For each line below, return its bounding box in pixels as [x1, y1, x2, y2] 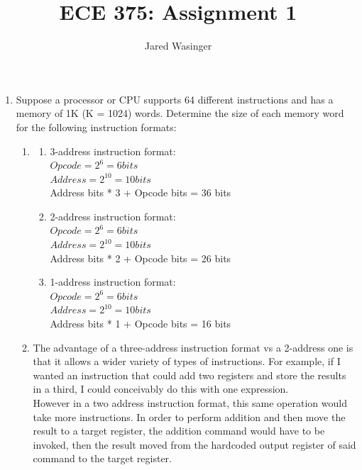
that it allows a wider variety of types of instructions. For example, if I [33, 354, 341, 369]
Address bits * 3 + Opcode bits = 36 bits [50, 185, 231, 200]
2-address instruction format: [50, 208, 176, 223]
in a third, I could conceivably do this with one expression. [33, 381, 289, 396]
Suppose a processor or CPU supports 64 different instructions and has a [16, 91, 334, 106]
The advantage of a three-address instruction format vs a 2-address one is [33, 340, 353, 354]
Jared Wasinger [144, 38, 212, 53]
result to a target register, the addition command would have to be [33, 423, 325, 438]
